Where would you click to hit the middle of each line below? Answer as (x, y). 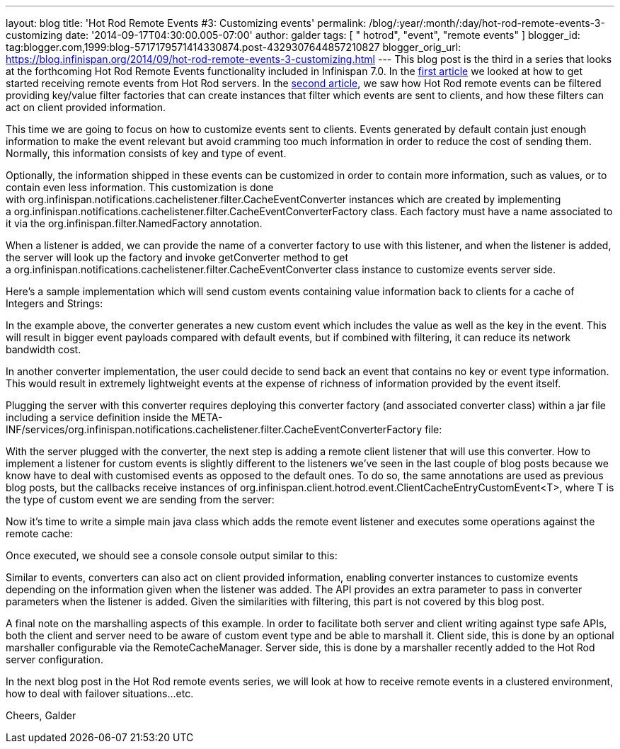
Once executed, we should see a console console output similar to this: (172, 555)
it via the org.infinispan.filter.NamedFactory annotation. (134, 223)
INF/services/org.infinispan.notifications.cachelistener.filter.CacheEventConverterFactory (214, 429)
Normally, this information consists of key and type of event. (146, 153)
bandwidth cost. (44, 349)
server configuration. (54, 659)
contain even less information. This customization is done (140, 187)
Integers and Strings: (54, 303)
